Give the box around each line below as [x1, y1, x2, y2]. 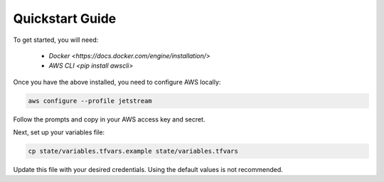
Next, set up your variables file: [13, 128, 105, 136]
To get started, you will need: [13, 36, 99, 44]
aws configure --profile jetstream [28, 97, 152, 105]
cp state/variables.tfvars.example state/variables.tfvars [28, 147, 238, 156]
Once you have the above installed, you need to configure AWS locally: [13, 77, 221, 86]
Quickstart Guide [13, 11, 117, 26]
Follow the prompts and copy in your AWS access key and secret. [13, 114, 206, 124]
